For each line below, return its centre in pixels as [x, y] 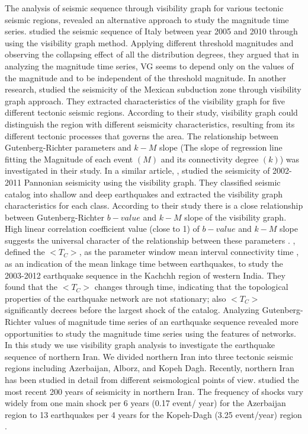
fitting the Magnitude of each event [69, 159]
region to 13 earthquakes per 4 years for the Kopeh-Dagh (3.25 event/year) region [153, 414]
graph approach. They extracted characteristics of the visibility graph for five [145, 100]
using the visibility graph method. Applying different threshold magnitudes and [149, 42]
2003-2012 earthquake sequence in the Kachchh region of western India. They [145, 275]
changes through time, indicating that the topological [191, 287]
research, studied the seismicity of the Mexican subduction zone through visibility [153, 89]
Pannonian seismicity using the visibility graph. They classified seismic [152, 182]
